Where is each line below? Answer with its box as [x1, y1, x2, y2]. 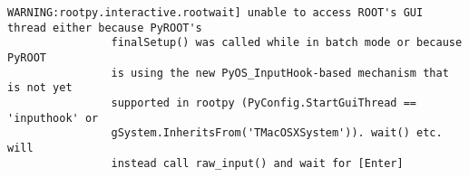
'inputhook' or [7, 111, 99, 125]
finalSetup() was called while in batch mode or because [111, 36, 463, 50]
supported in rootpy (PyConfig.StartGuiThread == [111, 96, 417, 109]
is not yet [7, 81, 73, 95]
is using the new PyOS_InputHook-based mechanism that [111, 66, 449, 79]
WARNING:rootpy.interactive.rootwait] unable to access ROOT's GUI [7, 6, 424, 19]
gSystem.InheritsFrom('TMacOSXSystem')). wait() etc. [111, 126, 443, 140]
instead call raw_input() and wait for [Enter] [111, 156, 404, 170]
